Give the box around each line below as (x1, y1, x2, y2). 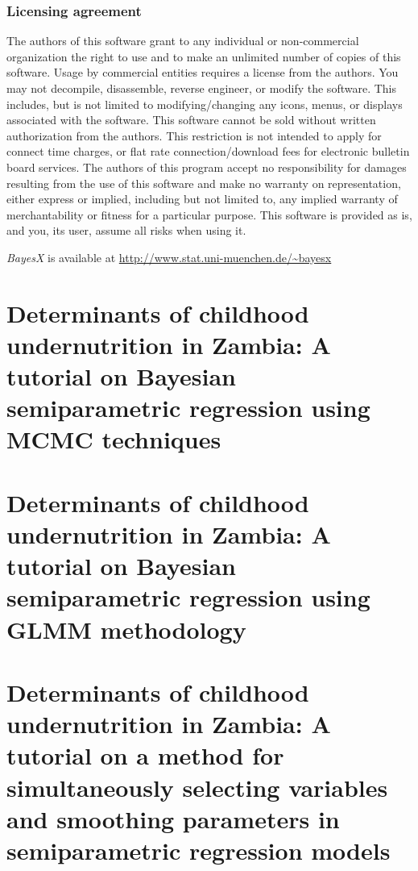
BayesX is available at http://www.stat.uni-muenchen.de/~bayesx (6, 248, 332, 265)
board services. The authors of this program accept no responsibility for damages (6, 158, 407, 175)
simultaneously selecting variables (6, 770, 388, 803)
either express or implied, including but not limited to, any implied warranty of (6, 190, 398, 207)
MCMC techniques (6, 423, 221, 456)
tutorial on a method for (6, 739, 284, 772)
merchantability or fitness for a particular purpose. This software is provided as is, (6, 206, 412, 223)
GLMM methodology (6, 612, 246, 645)
